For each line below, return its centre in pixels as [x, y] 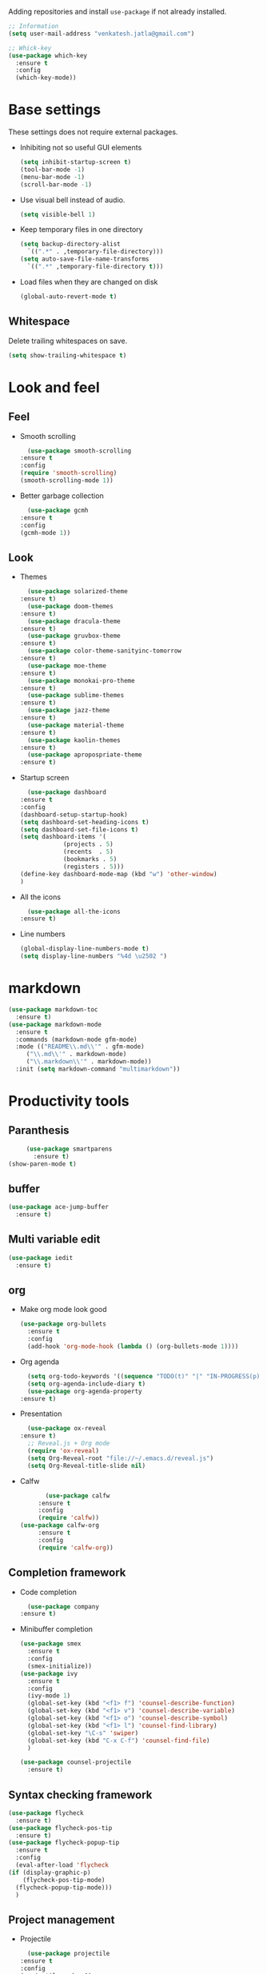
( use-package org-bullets [63, 1324]
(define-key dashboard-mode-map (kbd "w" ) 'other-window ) [118, 874]
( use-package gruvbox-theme [74, 636]
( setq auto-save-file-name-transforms [84, 259]
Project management [62, 1919]
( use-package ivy [49, 1673]
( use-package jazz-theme [69, 711]
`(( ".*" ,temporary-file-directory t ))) [96, 267]
